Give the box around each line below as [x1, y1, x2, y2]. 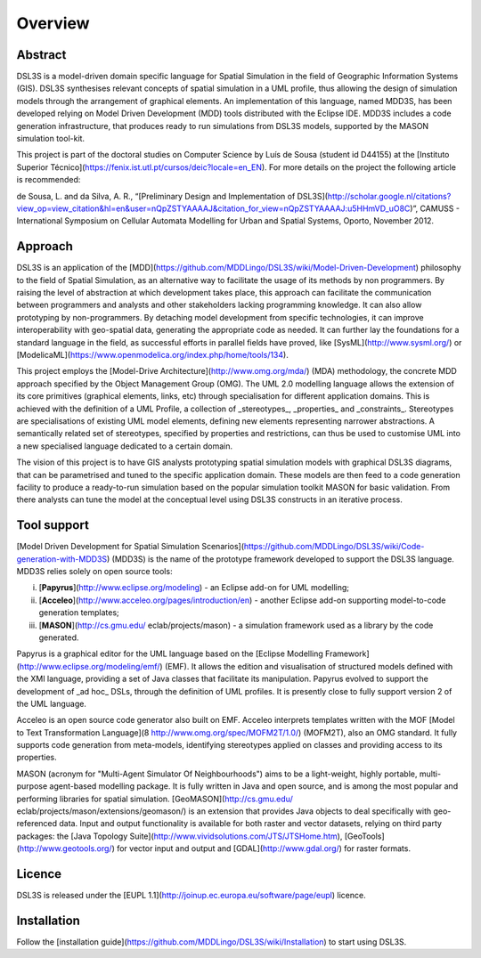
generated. [38, 632, 79, 643]
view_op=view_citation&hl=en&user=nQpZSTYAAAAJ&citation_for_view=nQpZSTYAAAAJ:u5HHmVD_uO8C [16, 203, 411, 214]
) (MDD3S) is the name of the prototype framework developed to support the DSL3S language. [107, 553, 454, 564]
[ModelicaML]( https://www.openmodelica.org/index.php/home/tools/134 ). [16, 350, 289, 360]
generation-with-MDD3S [16, 553, 108, 564]
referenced [16, 818, 58, 829]
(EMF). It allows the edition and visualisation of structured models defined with [165, 661, 453, 671]
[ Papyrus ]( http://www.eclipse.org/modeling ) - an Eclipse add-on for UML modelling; [38, 582, 350, 593]
